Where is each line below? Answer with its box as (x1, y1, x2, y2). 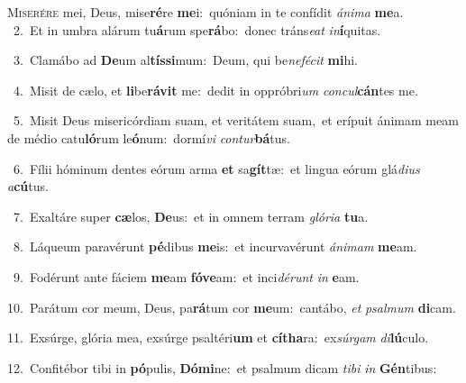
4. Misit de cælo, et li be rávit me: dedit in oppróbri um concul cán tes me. (13, 80, 418, 99)
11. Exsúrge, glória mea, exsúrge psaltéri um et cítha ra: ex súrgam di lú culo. (7, 328, 429, 347)
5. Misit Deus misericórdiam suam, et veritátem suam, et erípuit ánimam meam (13, 111, 459, 130)
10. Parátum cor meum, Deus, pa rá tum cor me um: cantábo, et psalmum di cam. (7, 297, 456, 316)
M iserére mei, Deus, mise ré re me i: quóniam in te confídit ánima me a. (7, 3, 404, 21)
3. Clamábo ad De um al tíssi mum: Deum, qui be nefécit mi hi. (13, 50, 359, 69)
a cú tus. (7, 177, 49, 196)
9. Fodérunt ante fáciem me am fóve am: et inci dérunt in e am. (13, 267, 360, 286)
